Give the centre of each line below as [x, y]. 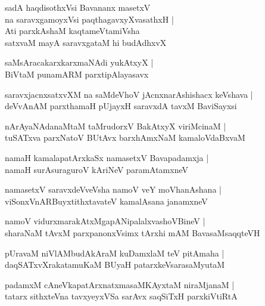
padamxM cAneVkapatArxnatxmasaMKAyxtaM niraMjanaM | [120, 284]
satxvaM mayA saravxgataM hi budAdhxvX [86, 42]
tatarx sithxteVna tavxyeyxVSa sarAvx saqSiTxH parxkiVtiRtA [121, 296]
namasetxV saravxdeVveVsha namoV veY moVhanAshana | [113, 189]
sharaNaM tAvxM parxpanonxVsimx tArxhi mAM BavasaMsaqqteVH [132, 232]
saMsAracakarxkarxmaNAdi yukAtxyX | [79, 62]
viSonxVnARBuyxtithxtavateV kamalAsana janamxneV [106, 201]
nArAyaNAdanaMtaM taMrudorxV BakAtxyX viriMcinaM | [116, 126]
